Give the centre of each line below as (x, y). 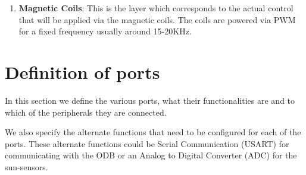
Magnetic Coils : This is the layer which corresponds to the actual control (156, 8)
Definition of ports (82, 71)
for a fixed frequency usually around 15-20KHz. (105, 31)
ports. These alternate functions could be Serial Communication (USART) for (147, 143)
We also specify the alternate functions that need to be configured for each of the (153, 132)
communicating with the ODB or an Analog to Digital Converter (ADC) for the (151, 155)
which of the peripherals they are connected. (86, 112)
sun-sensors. (26, 166)
